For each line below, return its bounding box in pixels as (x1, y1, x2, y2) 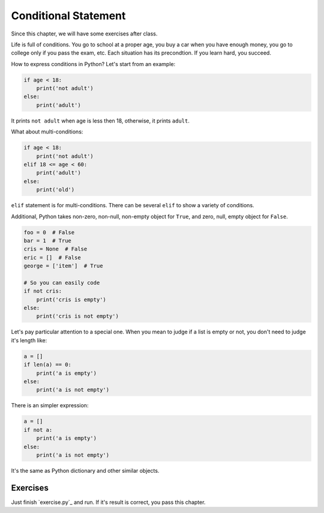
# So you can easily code (23, 279, 100, 286)
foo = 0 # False (23, 229, 75, 235)
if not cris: (23, 288, 62, 294)
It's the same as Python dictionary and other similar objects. (11, 467, 160, 474)
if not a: (23, 426, 53, 433)
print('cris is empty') (36, 296, 106, 303)
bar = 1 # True (23, 237, 72, 244)
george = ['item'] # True (23, 263, 103, 270)
